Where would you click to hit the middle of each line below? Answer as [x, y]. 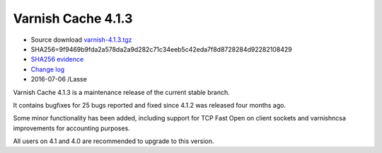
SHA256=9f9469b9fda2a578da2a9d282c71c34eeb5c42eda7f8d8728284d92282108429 [162, 49]
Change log [48, 69]
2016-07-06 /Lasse [59, 79]
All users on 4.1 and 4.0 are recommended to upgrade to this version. [114, 141]
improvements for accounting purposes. [71, 128]
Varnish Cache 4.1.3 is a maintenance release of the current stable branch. [121, 92]
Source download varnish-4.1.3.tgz [81, 40]
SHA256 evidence [57, 59]
